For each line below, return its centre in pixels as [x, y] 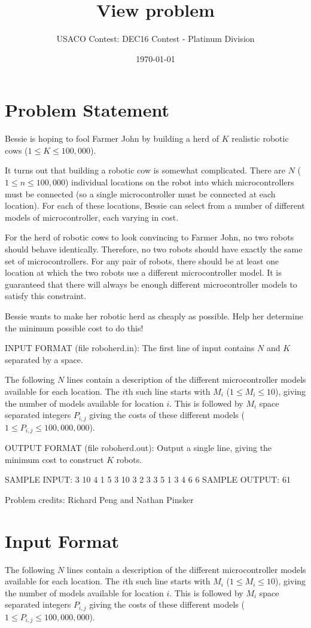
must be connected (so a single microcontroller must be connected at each [140, 193]
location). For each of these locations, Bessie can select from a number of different [155, 205]
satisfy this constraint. [46, 296]
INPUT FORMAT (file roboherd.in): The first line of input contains [130, 348]
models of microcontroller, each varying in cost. [92, 217]
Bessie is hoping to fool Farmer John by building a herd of [112, 138]
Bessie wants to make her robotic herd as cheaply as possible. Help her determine [154, 315]
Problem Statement [87, 110]
